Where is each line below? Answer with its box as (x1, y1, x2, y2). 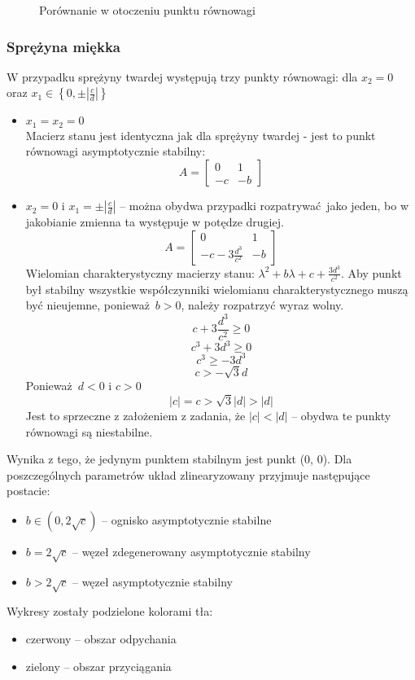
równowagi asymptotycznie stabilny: (25, 143, 206, 160)
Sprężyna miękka (7, 36, 120, 56)
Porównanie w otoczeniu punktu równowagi (39, 2, 256, 18)
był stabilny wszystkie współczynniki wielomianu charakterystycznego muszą (25, 280, 408, 297)
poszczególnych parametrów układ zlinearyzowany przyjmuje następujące (7, 466, 370, 483)
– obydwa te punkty (291, 406, 391, 423)
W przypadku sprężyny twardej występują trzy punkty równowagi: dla (7, 68, 358, 85)
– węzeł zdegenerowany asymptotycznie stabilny (72, 542, 311, 559)
